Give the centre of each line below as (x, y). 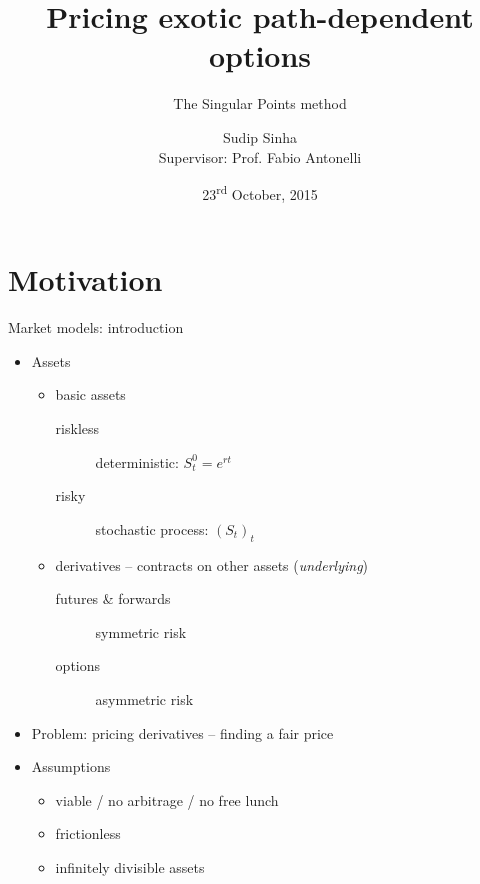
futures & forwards (113, 598)
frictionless (88, 833)
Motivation (85, 279)
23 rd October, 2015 (260, 192)
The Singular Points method (260, 103)
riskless (77, 428)
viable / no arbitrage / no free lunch (167, 799)
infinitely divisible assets (130, 866)
